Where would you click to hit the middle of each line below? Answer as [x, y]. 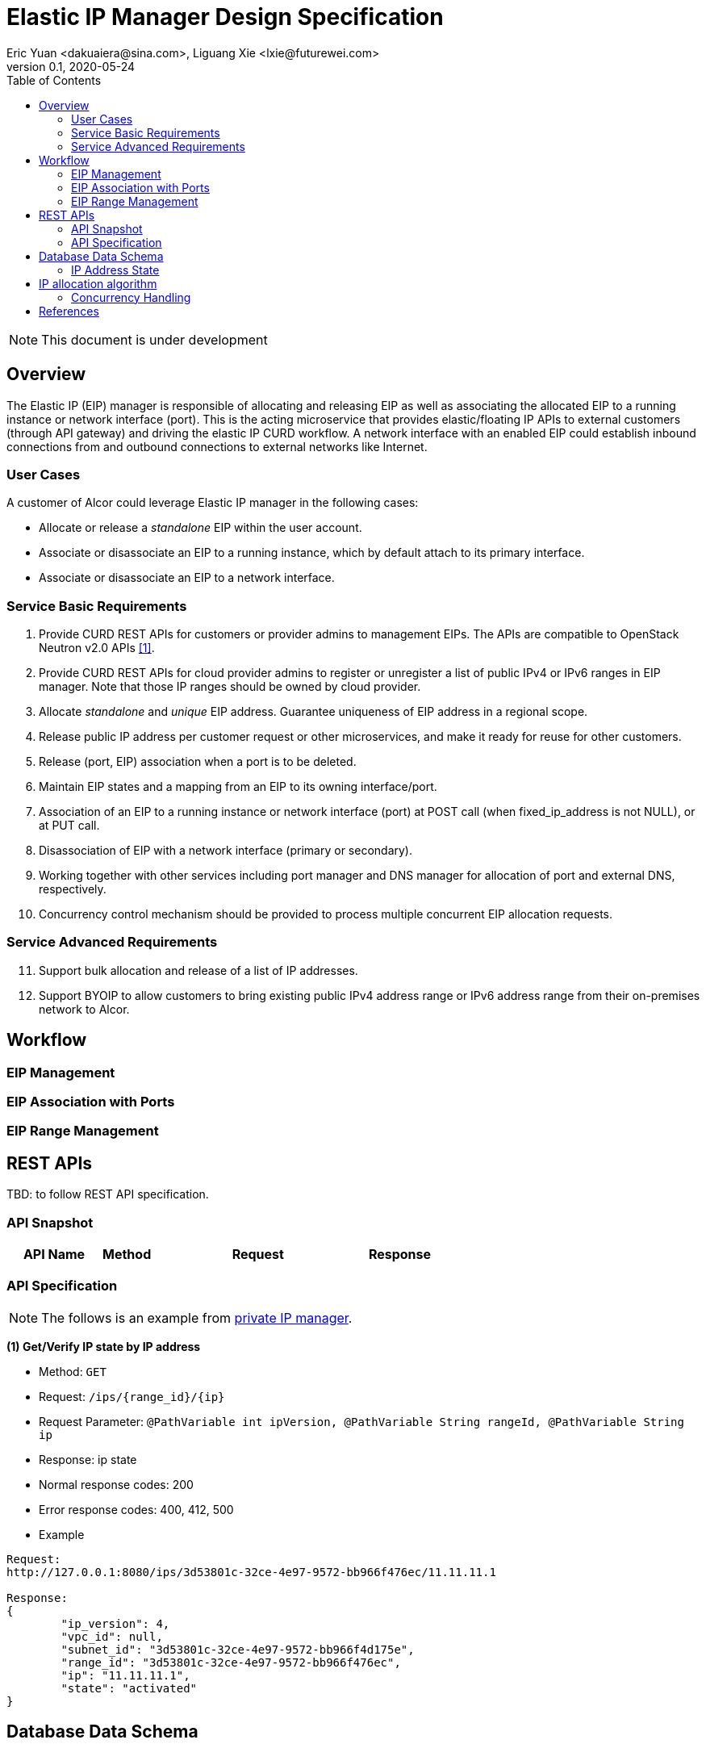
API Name [54, 1255]
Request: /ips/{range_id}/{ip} [132, 1396]
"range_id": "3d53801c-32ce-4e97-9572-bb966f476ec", [231, 1662]
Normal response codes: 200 [116, 1484]
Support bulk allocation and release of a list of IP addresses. [198, 970]
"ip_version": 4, [115, 1623]
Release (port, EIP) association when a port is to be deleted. [198, 762]
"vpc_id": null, [112, 1636]
